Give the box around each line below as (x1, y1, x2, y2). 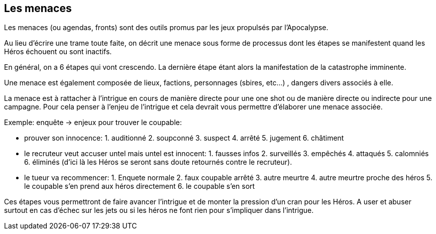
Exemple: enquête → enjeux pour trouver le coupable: (4, 118, 182, 127)
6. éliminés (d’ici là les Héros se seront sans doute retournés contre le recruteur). (24, 158, 292, 167)
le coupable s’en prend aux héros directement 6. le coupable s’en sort (24, 182, 255, 191)
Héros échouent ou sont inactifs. (4, 47, 112, 56)
